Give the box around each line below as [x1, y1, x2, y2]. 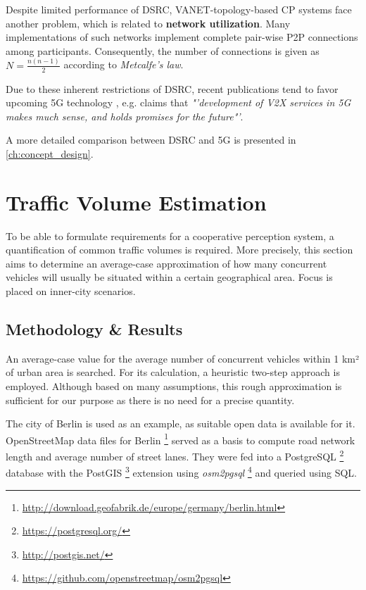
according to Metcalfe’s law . [63, 57, 184, 72]
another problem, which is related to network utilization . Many [6, 15, 291, 30]
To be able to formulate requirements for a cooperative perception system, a [6, 228, 334, 243]
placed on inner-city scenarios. [6, 283, 136, 298]
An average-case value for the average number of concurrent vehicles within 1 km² [6, 351, 359, 365]
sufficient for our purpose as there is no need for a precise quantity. [6, 392, 295, 407]
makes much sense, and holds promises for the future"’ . [6, 108, 244, 123]
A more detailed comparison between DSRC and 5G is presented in [6, 132, 296, 147]
